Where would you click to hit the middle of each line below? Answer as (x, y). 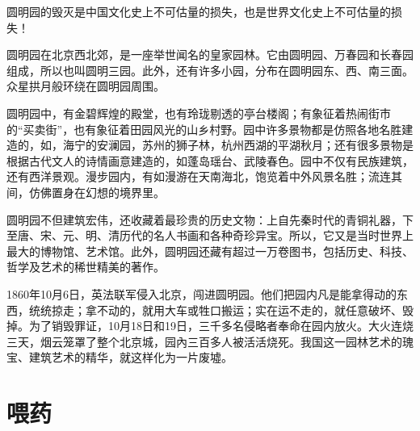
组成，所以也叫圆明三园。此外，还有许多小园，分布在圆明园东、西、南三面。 (210, 70)
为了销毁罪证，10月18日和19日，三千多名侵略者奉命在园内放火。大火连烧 (221, 326)
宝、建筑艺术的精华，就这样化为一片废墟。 (120, 357)
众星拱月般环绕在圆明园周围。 (86, 86)
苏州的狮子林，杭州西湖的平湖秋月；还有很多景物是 (277, 145)
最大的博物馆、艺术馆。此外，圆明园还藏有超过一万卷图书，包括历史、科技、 (210, 251)
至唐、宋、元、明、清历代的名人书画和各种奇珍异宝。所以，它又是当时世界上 (210, 235)
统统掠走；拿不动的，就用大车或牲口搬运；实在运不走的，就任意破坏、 (215, 310)
